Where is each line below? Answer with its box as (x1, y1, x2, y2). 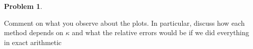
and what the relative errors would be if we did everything (72, 27, 249, 38)
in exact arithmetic (4, 37, 62, 47)
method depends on (4, 27, 63, 38)
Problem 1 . (4, 1, 43, 11)
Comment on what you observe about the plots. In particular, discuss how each (4, 17, 245, 28)
